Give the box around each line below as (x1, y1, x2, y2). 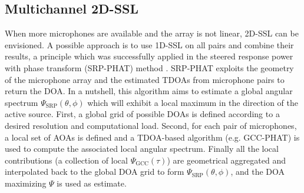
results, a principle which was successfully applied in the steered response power (5, 50, 293, 62)
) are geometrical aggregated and (167, 154, 286, 166)
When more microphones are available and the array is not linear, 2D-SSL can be (5, 27, 299, 39)
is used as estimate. (57, 177, 127, 189)
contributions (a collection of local (5, 154, 128, 166)
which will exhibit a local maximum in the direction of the (87, 96, 299, 108)
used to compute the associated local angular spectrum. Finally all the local (5, 142, 279, 155)
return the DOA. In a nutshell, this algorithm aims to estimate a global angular (5, 85, 293, 97)
